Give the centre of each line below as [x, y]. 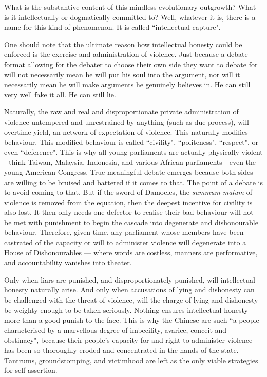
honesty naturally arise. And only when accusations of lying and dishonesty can [129, 290]
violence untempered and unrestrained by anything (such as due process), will [127, 121]
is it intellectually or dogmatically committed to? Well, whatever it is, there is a [130, 17]
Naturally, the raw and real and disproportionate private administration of [121, 112]
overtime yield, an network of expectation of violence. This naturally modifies [126, 132]
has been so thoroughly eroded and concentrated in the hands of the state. [121, 350]
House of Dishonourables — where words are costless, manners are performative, [131, 252]
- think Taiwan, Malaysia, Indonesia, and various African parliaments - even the [130, 162]
